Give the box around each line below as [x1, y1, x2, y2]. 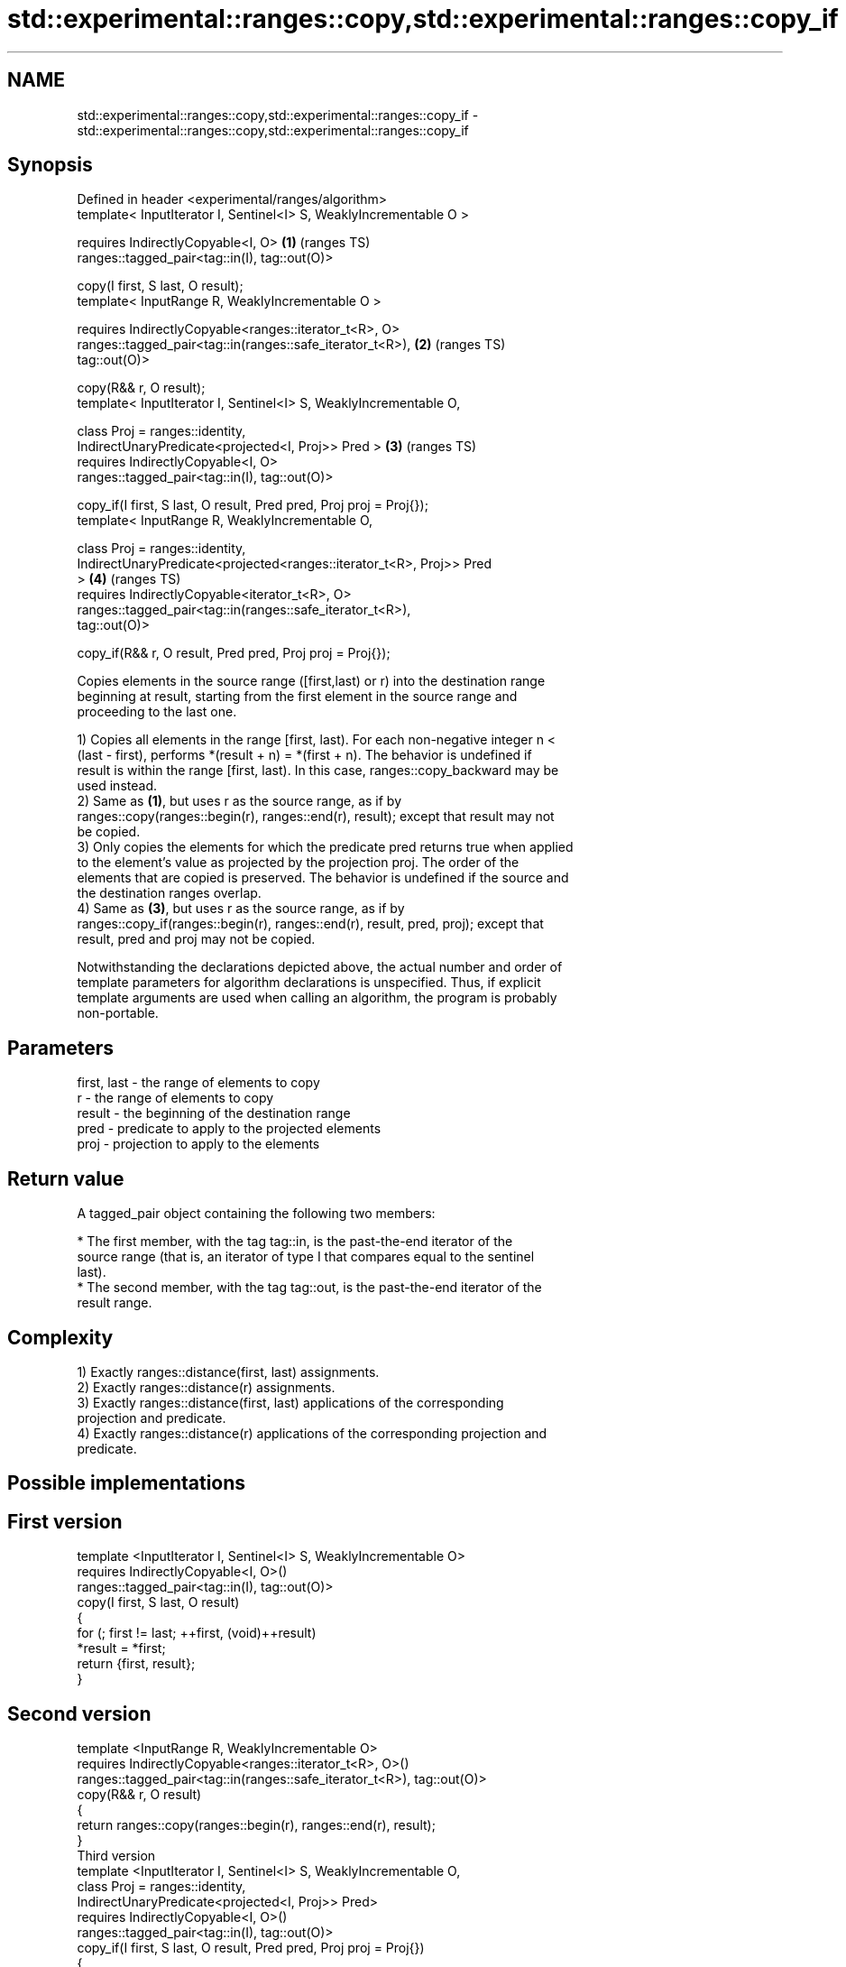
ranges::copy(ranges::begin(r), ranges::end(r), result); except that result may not [77, 808, 555, 825]
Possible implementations [7, 1472, 246, 1495]
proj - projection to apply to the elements [77, 1136, 320, 1152]
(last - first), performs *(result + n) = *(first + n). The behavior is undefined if [77, 747, 532, 763]
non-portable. [77, 1005, 159, 1021]
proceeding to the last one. [77, 704, 237, 720]
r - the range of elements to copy [77, 1090, 274, 1106]
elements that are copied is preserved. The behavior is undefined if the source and [77, 870, 569, 886]
